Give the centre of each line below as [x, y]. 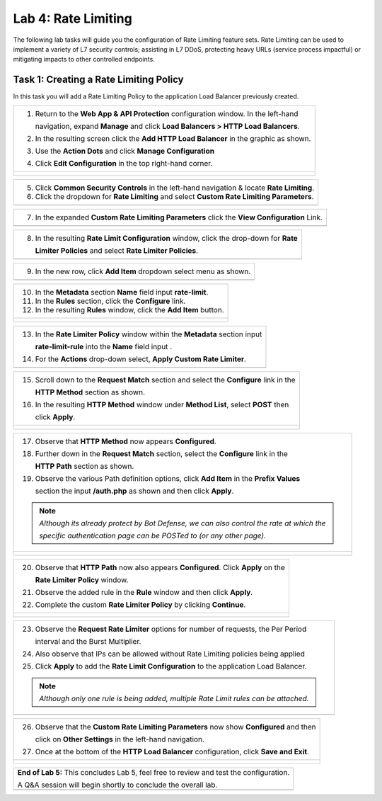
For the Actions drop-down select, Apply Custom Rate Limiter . [141, 359]
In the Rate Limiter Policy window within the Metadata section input [149, 334]
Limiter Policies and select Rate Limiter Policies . [116, 250]
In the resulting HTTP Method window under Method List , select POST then [162, 404]
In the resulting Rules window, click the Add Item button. [129, 309]
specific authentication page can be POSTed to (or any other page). [153, 535]
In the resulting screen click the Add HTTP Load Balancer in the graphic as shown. [173, 138]
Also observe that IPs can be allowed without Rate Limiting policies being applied [170, 654]
